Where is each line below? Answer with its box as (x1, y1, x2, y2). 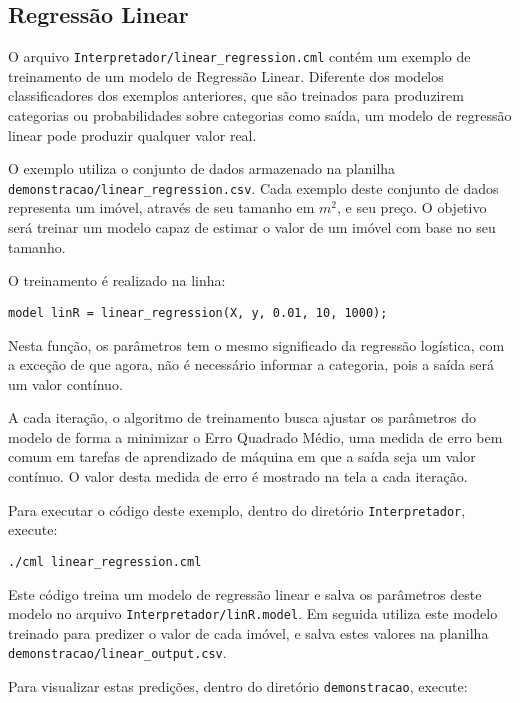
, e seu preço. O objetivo (337, 197, 487, 218)
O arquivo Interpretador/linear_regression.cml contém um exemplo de (8, 46, 471, 67)
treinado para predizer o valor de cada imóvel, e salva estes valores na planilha (8, 622, 489, 643)
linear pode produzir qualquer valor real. (8, 124, 257, 145)
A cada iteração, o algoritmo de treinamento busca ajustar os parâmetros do (8, 407, 476, 428)
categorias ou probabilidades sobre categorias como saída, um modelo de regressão (8, 105, 512, 126)
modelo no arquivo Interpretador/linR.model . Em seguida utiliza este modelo (8, 603, 498, 624)
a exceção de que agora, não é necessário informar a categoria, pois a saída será (8, 354, 494, 375)
